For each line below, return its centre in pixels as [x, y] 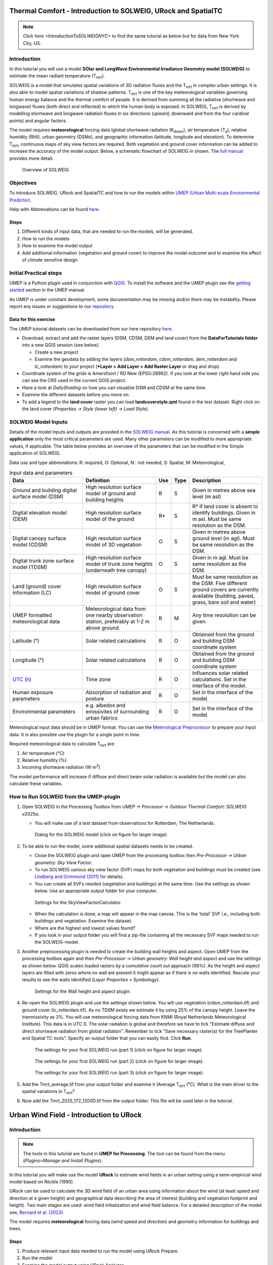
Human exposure [33, 692]
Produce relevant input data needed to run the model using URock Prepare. [100, 1251]
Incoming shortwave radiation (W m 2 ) [61, 767]
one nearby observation [114, 615]
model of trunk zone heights [119, 564]
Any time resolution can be [224, 615]
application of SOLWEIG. [35, 453]
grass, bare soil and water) [224, 602]
